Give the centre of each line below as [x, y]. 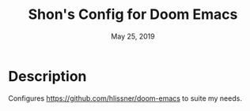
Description [47, 76]
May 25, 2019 [133, 36]
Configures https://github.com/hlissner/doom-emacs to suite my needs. [125, 98]
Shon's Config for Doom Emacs [133, 15]
